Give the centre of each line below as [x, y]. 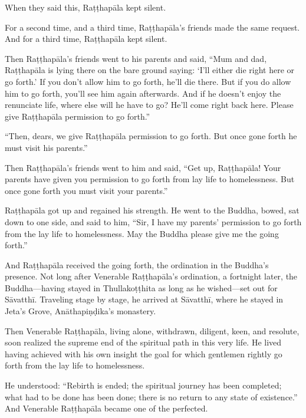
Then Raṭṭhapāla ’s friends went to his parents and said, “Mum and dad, [136, 58]
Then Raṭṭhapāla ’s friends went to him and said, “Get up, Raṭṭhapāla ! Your [143, 167]
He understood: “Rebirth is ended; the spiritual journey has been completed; [143, 385]
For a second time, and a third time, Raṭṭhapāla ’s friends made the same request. [152, 27]
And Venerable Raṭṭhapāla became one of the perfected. [106, 408]
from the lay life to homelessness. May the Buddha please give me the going [142, 233]
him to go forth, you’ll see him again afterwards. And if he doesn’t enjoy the [143, 93]
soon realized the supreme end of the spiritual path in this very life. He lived [143, 342]
